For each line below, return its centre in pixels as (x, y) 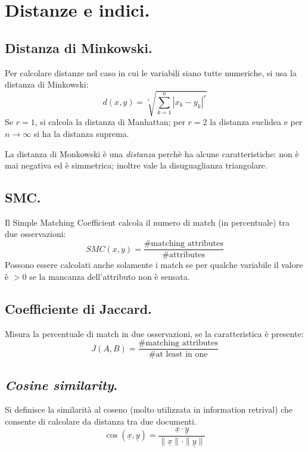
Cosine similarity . (61, 384)
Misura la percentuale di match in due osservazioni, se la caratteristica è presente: (154, 333)
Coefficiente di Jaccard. (78, 308)
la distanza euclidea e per (256, 122)
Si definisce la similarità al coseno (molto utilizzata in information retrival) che (149, 409)
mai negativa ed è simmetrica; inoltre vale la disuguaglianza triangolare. (136, 165)
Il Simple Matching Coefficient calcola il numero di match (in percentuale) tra (147, 222)
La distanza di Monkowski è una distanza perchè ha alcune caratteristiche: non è (152, 153)
